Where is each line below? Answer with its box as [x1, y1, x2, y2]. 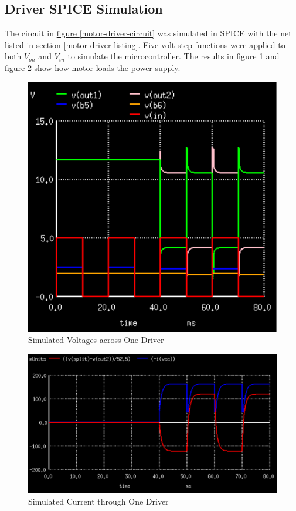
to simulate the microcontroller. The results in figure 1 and [67, 50, 280, 62]
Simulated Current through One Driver [28, 495, 169, 507]
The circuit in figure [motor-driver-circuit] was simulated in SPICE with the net [5, 27, 292, 39]
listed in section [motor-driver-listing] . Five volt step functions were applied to [5, 38, 285, 51]
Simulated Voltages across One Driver [28, 334, 164, 346]
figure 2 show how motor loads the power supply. [5, 61, 181, 73]
